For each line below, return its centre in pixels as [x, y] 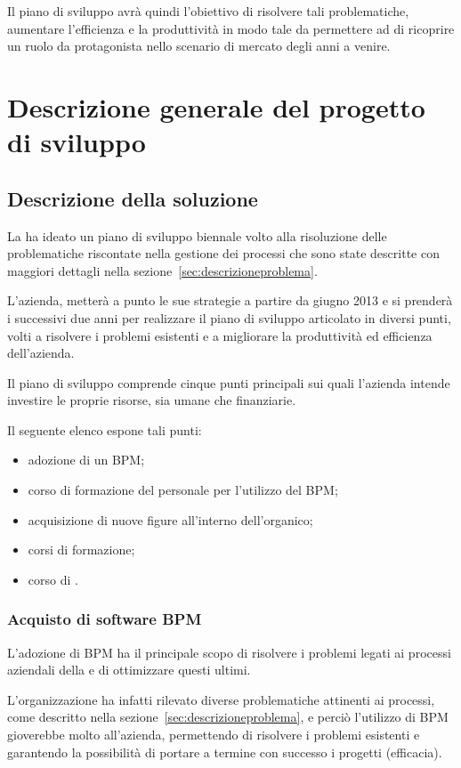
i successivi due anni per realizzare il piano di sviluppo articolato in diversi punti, [229, 317]
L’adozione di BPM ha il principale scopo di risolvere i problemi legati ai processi [229, 652]
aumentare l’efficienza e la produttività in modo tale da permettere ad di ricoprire [231, 28]
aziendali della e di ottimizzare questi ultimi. [129, 670]
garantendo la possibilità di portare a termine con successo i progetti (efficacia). [225, 752]
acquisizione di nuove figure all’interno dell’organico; [170, 519]
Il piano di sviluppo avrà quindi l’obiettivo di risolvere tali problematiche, [208, 11]
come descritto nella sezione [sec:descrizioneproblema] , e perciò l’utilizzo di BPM [228, 717]
